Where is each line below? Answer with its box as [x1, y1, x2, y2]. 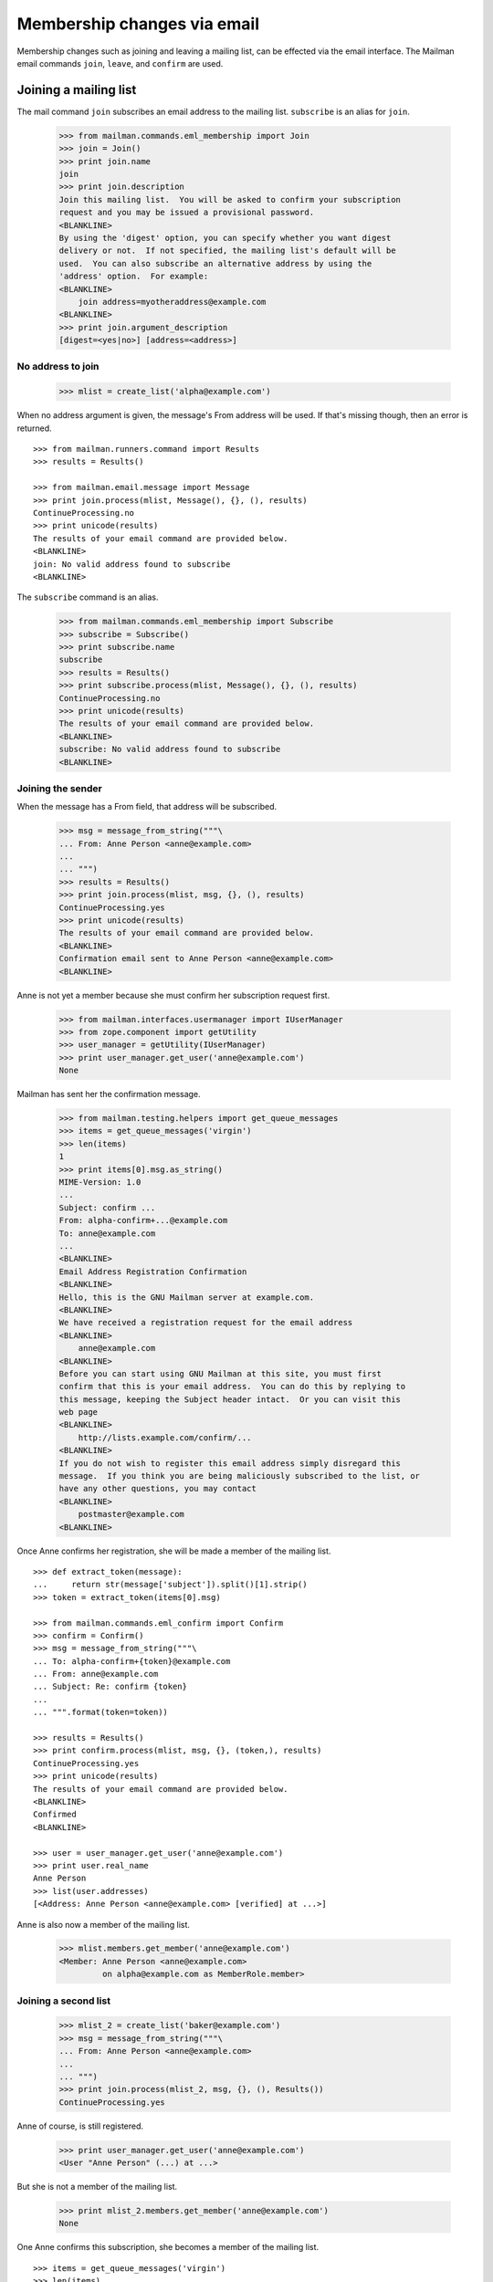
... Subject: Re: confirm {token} [33, 1681, 187, 1692]
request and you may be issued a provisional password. [58, 207, 315, 218]
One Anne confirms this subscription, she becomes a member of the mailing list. [16, 2242, 320, 2253]
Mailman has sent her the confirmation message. [16, 1089, 201, 1100]
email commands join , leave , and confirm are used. [16, 58, 224, 68]
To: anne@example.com [58, 1228, 156, 1239]
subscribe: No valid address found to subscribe [58, 744, 281, 755]
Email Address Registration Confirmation [58, 1266, 247, 1277]
